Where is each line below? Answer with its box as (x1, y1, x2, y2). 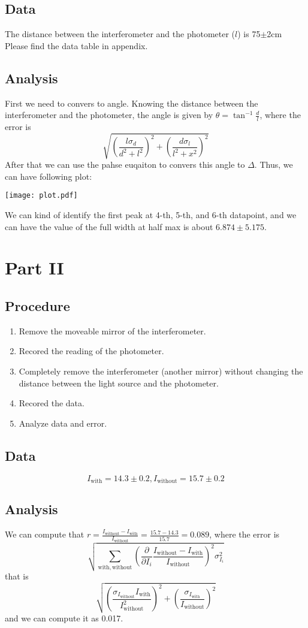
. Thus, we (254, 158, 293, 171)
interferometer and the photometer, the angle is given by (5, 108, 213, 121)
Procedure (5, 296, 70, 315)
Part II (5, 255, 64, 280)
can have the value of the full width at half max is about (5, 220, 213, 233)
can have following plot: (5, 170, 92, 182)
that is (5, 570, 29, 582)
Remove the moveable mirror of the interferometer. (19, 324, 206, 337)
